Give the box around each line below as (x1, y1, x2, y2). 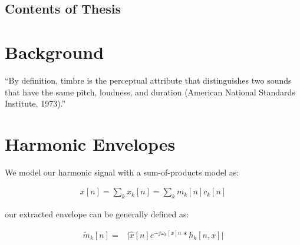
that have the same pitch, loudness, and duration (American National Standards (5, 85, 295, 98)
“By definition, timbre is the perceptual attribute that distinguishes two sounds (5, 74, 292, 86)
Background (5, 39, 104, 64)
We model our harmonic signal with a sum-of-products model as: (5, 165, 239, 178)
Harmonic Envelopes (5, 131, 176, 155)
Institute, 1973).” (5, 97, 66, 110)
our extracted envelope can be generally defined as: (5, 208, 189, 220)
